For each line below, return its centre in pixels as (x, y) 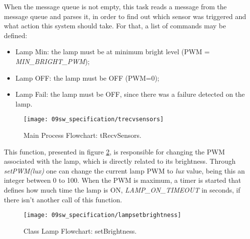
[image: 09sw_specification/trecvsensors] (94, 119)
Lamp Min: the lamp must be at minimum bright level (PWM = (113, 52)
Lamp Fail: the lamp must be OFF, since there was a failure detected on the (130, 94)
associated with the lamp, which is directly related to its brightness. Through (120, 161)
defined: (16, 35)
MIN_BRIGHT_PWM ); (53, 61)
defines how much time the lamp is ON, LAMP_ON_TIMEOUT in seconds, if (122, 189)
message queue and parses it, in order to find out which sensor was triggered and (125, 16)
